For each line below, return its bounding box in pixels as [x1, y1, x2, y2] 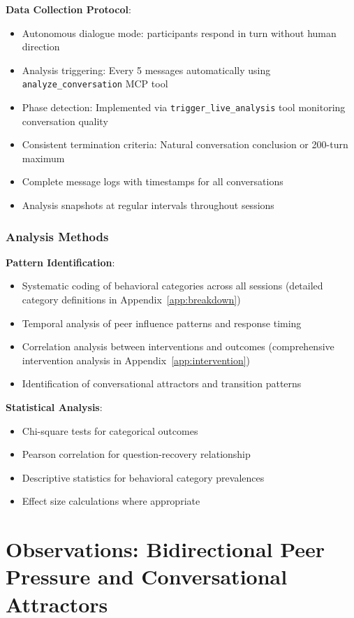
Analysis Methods [6, 227, 109, 245]
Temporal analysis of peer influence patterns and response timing [22, 315, 302, 330]
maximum [22, 150, 65, 165]
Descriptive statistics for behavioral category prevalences [22, 470, 265, 484]
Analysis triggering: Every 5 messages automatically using [22, 62, 271, 77]
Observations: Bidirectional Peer [6, 535, 325, 563]
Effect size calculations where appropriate [22, 494, 200, 508]
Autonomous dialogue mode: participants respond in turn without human [22, 25, 337, 40]
